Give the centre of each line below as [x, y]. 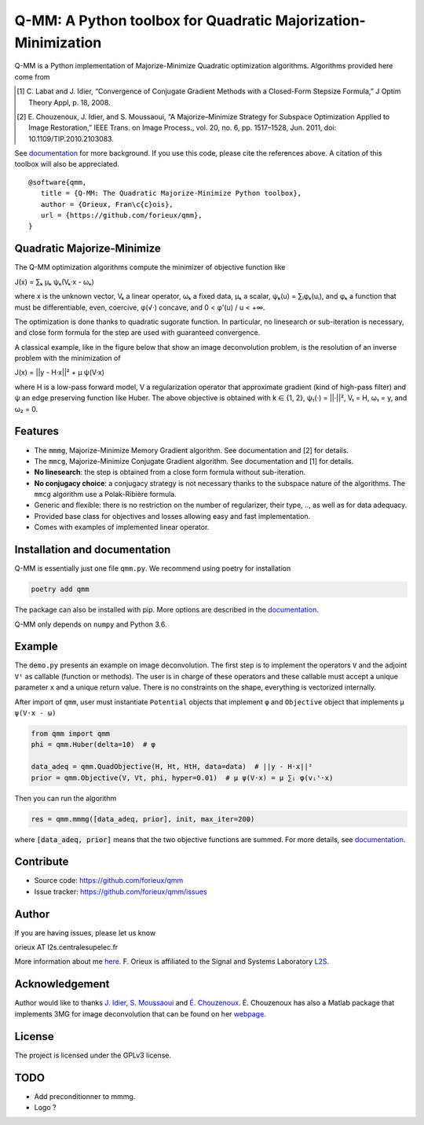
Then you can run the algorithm [66, 798]
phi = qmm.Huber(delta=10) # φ [93, 744]
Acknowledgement [62, 984]
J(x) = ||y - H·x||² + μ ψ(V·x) [60, 373]
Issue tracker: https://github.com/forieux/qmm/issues [121, 892]
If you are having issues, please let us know [85, 932]
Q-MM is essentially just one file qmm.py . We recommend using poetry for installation [153, 568]
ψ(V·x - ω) [35, 713]
